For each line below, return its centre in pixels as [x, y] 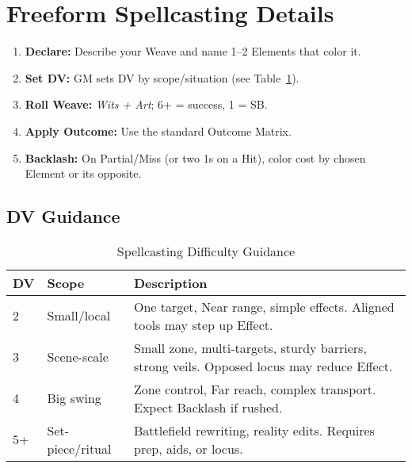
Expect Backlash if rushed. [208, 407]
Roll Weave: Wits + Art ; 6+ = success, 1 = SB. [146, 104]
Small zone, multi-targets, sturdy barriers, [250, 347]
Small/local [79, 316]
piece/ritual [79, 448]
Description [170, 282]
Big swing [74, 398]
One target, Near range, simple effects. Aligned [264, 306]
